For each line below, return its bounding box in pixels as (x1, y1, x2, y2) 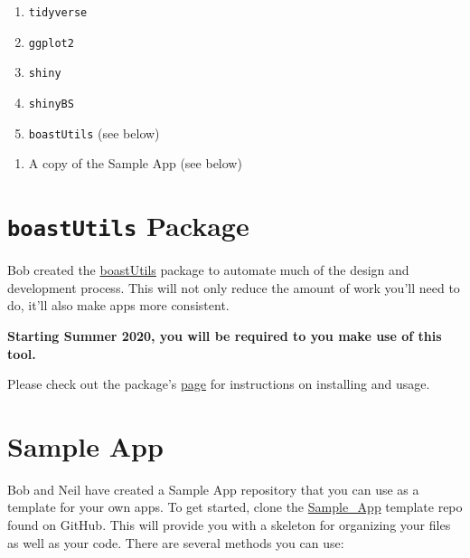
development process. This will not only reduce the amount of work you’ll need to (7, 278, 460, 297)
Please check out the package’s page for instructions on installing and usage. (7, 374, 430, 393)
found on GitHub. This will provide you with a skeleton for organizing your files (7, 515, 451, 534)
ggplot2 (28, 36, 74, 50)
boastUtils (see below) (28, 123, 160, 142)
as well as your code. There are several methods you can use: (7, 533, 344, 552)
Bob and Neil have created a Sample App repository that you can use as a (7, 479, 419, 498)
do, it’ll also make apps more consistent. (7, 296, 230, 315)
